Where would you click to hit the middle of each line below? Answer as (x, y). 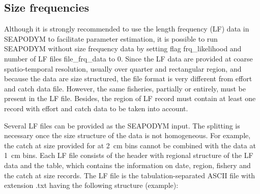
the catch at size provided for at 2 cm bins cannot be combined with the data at (130, 145)
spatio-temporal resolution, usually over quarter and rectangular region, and (123, 68)
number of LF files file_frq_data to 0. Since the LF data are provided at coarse (128, 58)
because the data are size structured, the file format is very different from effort (128, 78)
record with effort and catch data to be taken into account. (96, 108)
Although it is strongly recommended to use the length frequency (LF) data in (127, 29)
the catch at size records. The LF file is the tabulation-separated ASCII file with (130, 175)
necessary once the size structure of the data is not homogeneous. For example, (127, 135)
